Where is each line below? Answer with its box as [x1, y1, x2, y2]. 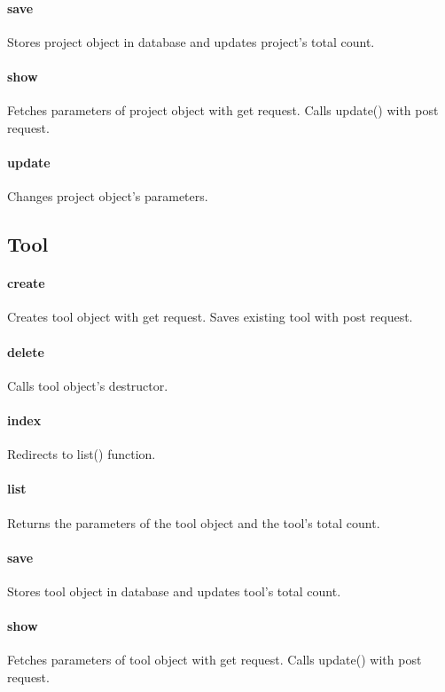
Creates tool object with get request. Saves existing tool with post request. [7, 307, 413, 326]
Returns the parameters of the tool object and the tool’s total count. [7, 513, 380, 532]
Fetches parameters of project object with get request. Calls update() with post [7, 101, 439, 120]
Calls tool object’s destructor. [7, 376, 168, 394]
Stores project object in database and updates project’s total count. [7, 32, 375, 51]
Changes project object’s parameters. [7, 187, 208, 206]
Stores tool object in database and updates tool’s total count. [7, 581, 341, 600]
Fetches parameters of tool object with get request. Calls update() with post [7, 650, 422, 669]
